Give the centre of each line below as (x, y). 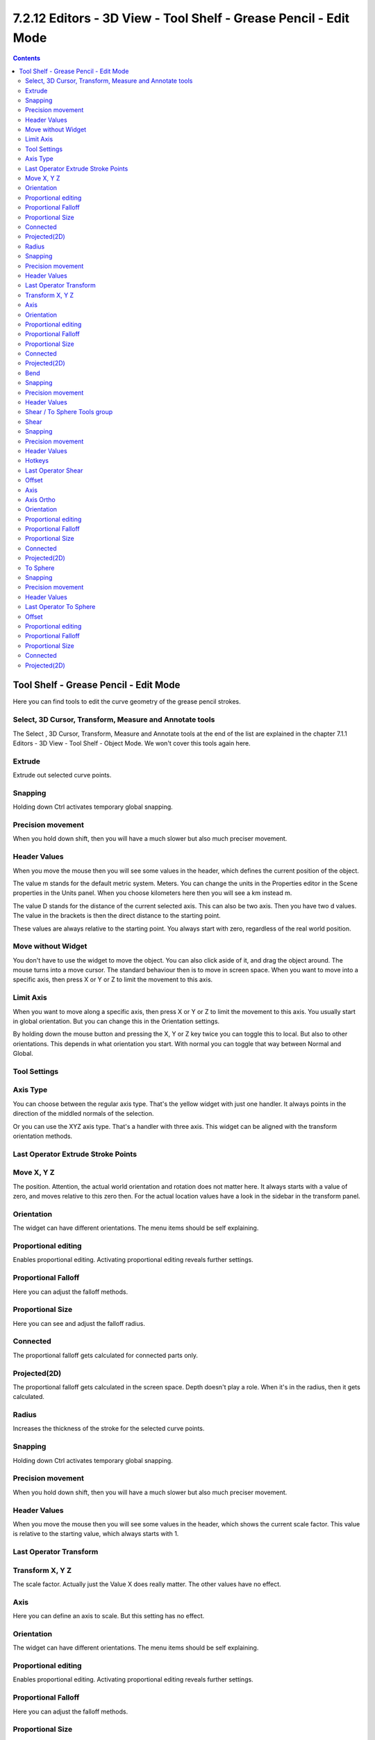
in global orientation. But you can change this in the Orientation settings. (116, 1021)
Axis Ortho (40, 499)
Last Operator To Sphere (60, 607)
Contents (27, 58)
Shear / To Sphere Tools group (69, 412)
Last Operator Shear (54, 470)
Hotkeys (37, 461)
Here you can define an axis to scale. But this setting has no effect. (109, 1616)
